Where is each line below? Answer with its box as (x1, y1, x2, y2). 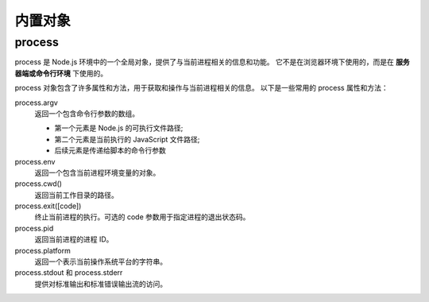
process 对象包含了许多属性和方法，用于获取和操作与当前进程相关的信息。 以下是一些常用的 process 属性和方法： (14, 83, 388, 93)
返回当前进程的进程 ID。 (34, 234, 114, 244)
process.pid (14, 223, 54, 233)
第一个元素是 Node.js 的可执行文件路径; (54, 123, 184, 133)
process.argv (14, 98, 59, 107)
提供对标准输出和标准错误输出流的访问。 (34, 279, 167, 288)
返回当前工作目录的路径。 (34, 190, 118, 199)
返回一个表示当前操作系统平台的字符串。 (34, 257, 167, 266)
